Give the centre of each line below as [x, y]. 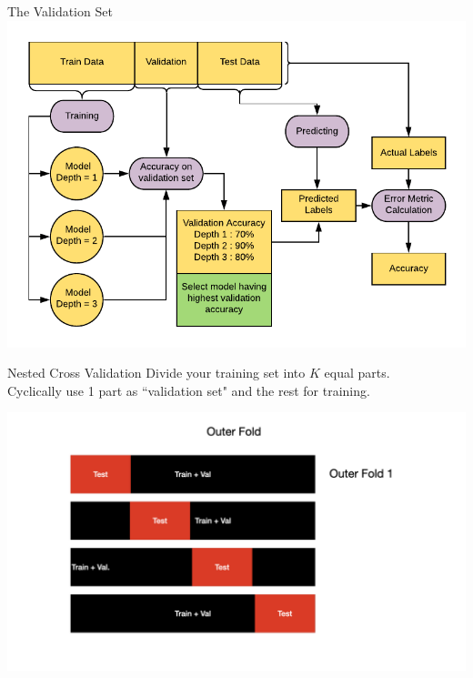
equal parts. [357, 373]
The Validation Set [60, 11]
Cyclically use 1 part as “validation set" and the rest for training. [189, 390]
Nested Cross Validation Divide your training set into [156, 373]
